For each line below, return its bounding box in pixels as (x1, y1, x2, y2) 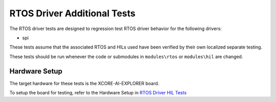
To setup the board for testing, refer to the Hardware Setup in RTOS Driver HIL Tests (9, 90, 187, 96)
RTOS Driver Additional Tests (9, 8, 135, 19)
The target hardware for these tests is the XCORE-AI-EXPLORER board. (9, 80, 159, 86)
